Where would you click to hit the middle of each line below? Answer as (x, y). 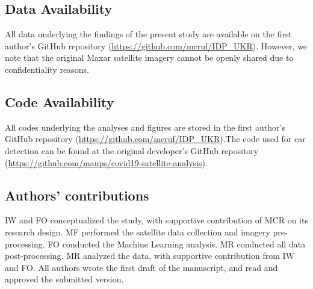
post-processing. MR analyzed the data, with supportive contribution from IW (150, 256)
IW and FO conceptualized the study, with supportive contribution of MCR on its (156, 220)
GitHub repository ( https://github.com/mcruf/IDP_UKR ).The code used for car (155, 139)
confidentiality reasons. (47, 69)
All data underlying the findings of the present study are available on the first (148, 34)
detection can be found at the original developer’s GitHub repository (132, 150)
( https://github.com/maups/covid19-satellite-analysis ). (106, 162)
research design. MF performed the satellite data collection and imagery (138, 232)
